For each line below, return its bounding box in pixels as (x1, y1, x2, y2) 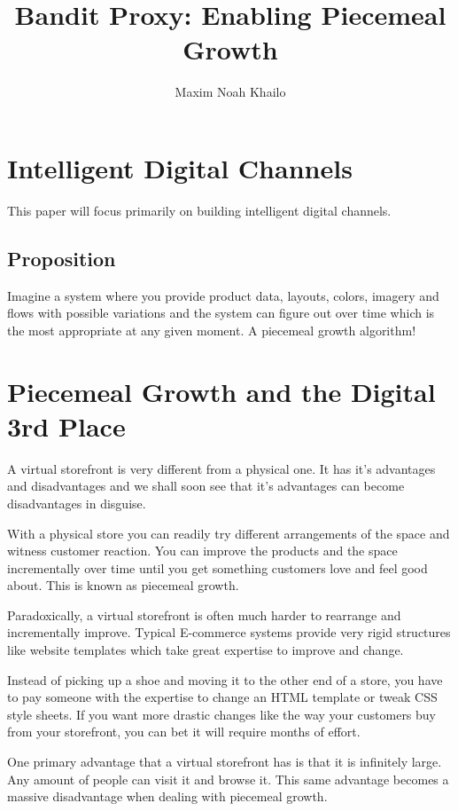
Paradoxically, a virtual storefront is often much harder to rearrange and (7, 605, 401, 624)
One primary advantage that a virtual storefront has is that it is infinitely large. (7, 752, 442, 771)
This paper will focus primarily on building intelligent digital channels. (7, 201, 392, 219)
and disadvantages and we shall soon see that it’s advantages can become (7, 476, 405, 495)
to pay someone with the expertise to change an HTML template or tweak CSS (7, 688, 438, 706)
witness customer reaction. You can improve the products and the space (7, 541, 398, 560)
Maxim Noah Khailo (175, 83, 286, 101)
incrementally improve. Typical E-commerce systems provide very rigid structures (7, 623, 451, 642)
